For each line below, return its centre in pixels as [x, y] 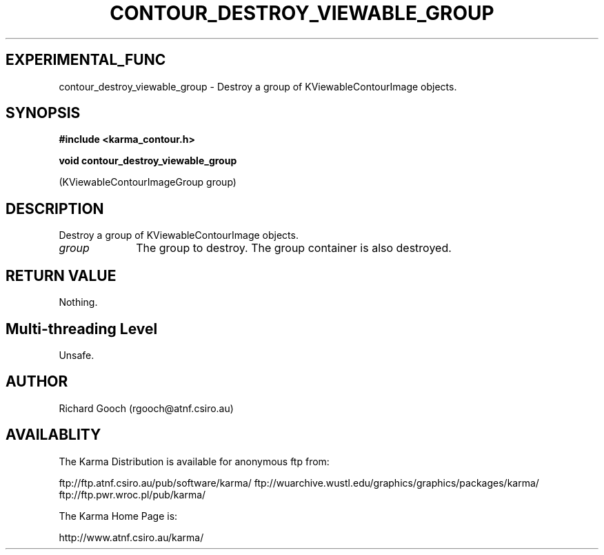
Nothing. [78, 302]
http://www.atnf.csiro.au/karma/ [131, 537]
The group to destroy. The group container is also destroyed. [294, 248]
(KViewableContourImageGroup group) [148, 182]
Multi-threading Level [82, 329]
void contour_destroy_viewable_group [148, 161]
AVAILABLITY [53, 435]
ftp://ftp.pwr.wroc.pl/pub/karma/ [132, 494]
